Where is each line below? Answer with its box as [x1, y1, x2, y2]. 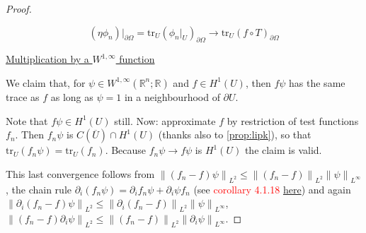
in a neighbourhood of [124, 89, 220, 104]
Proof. [6, 1, 32, 16]
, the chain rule [6, 181, 72, 196]
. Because [105, 143, 147, 157]
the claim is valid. [244, 143, 322, 157]
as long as [50, 89, 93, 104]
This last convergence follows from [6, 166, 155, 181]
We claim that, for [6, 75, 86, 90]
